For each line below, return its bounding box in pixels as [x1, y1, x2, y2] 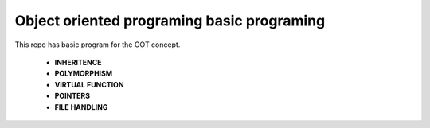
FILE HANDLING [54, 102, 108, 111]
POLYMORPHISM [54, 68, 113, 79]
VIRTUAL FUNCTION [54, 80, 124, 89]
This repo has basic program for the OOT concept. [14, 40, 181, 49]
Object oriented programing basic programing [14, 12, 326, 29]
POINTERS [54, 91, 91, 101]
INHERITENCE [54, 57, 103, 67]
